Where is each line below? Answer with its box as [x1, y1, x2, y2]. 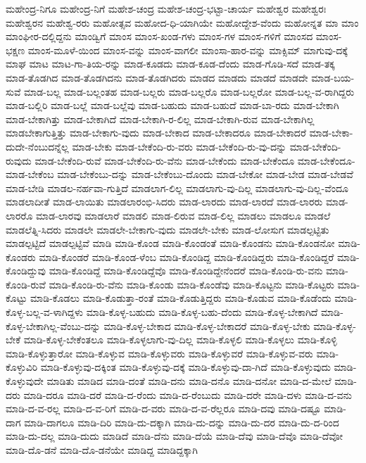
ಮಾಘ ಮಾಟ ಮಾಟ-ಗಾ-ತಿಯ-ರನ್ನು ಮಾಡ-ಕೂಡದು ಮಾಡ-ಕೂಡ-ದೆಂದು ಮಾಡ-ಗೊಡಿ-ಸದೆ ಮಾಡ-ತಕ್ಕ [6, 56, 335, 71]
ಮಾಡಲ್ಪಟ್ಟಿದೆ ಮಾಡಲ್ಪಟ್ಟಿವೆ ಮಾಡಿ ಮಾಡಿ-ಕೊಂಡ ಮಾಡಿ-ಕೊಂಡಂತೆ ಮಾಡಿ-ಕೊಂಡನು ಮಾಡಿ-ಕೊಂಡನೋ [6, 236, 335, 250]
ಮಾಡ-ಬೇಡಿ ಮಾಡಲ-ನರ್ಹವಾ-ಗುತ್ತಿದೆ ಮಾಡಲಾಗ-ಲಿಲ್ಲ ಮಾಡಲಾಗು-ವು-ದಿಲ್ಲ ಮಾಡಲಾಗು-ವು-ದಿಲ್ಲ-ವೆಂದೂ [6, 180, 348, 195]
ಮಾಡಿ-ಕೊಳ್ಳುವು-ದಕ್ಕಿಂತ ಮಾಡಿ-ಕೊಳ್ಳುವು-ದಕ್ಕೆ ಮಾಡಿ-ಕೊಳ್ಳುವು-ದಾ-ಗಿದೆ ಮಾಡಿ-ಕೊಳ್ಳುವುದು [40, 360, 331, 374]
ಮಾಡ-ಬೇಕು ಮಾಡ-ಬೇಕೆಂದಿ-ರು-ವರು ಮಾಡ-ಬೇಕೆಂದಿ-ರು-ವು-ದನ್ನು [72, 139, 287, 153]
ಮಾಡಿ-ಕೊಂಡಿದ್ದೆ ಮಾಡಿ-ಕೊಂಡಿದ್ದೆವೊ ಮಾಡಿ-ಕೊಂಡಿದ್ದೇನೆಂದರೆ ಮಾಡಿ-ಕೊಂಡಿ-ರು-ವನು [49, 263, 323, 278]
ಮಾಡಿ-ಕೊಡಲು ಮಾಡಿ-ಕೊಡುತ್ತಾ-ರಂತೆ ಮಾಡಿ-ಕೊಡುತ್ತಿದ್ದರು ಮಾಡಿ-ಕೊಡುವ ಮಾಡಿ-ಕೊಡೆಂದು [30, 291, 332, 305]
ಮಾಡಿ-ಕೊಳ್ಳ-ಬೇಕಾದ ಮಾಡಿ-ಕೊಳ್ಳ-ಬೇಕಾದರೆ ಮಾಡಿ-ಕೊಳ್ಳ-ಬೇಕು [103, 318, 310, 333]
